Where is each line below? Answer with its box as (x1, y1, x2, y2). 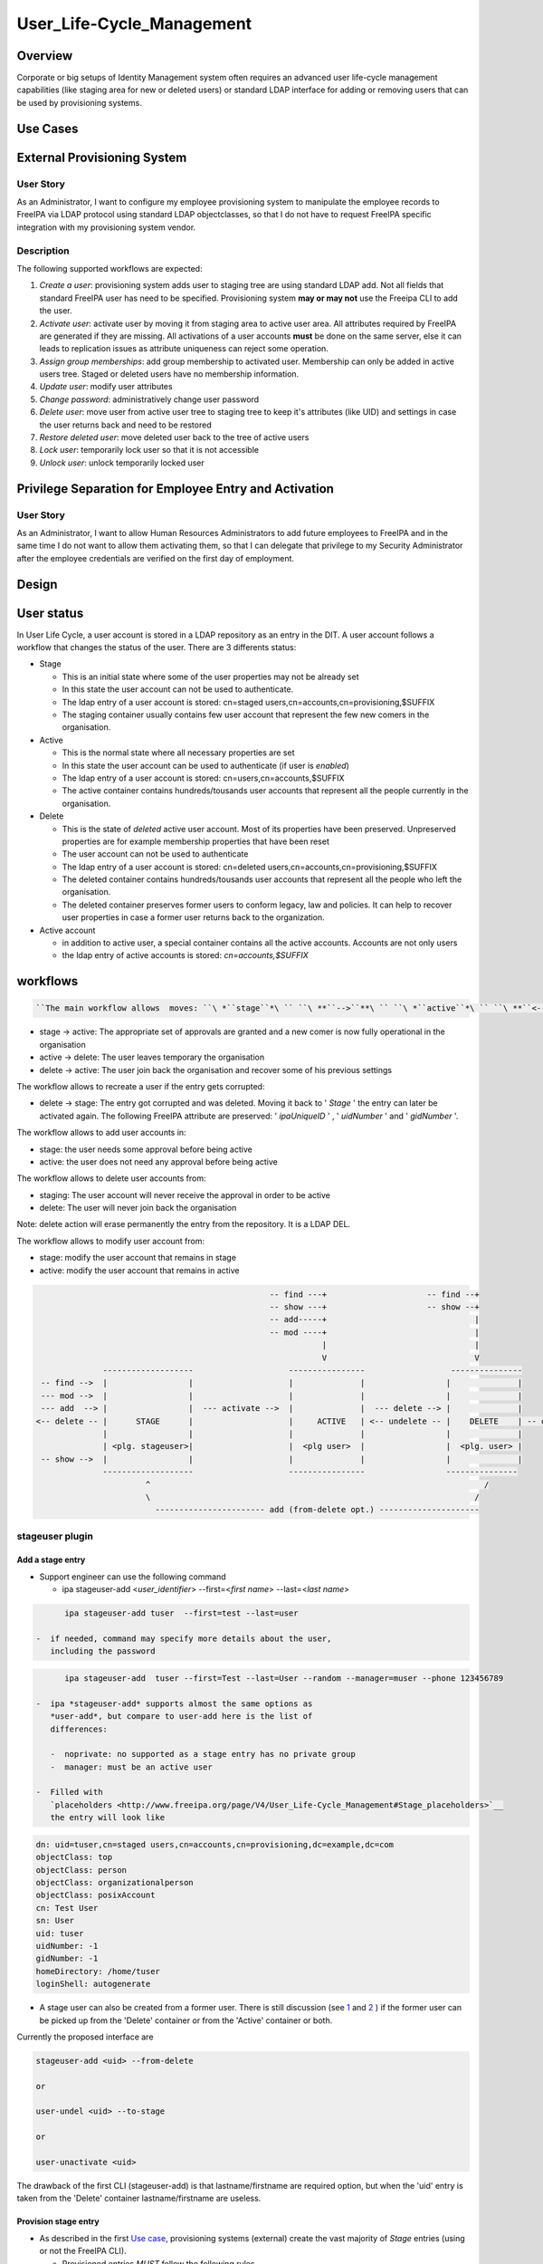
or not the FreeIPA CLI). (39, 2246, 127, 2257)
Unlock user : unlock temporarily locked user (39, 457, 205, 468)
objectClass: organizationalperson (35, 1877, 194, 1887)
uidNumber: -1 (35, 1941, 99, 1951)
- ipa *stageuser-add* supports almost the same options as (35, 1698, 313, 1709)
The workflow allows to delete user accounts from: (16, 1173, 206, 1184)
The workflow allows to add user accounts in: (16, 1127, 186, 1138)
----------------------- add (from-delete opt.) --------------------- (155, 1504, 480, 1515)
